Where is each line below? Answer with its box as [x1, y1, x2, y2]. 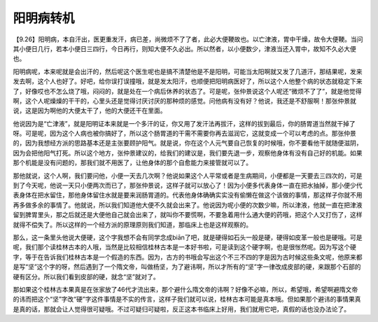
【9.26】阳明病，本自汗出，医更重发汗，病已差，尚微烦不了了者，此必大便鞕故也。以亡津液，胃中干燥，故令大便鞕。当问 [13, 35, 363, 43]
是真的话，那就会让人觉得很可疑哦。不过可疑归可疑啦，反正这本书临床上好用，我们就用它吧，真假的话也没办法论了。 [13, 304, 350, 313]
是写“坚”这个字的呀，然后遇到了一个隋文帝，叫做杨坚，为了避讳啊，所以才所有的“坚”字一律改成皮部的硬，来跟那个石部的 [13, 262, 361, 271]
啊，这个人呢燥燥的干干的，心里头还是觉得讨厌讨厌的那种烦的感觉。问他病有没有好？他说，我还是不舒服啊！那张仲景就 [13, 97, 356, 105]
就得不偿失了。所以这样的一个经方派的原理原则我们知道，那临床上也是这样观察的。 [13, 220, 252, 229]
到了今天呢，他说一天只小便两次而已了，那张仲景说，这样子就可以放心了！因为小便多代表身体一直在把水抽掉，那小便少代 [13, 181, 363, 190]
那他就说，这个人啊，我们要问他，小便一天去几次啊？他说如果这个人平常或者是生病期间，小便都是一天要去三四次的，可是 [13, 171, 363, 180]
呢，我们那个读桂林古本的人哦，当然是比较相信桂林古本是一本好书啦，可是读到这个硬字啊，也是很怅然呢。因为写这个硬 [13, 243, 356, 251]
